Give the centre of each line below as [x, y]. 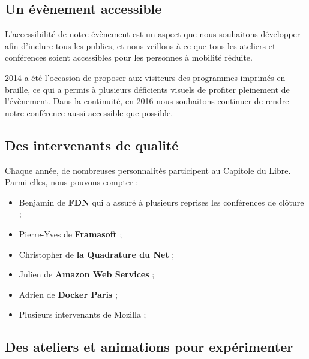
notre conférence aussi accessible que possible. [89, 112]
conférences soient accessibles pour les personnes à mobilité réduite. [129, 57]
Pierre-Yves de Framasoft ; [70, 233]
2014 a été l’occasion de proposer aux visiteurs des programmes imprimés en [145, 77]
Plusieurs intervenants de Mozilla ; [82, 314]
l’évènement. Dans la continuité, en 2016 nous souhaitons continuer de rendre [147, 101]
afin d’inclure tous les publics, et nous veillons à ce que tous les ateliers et [140, 45]
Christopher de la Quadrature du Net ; [97, 254]
